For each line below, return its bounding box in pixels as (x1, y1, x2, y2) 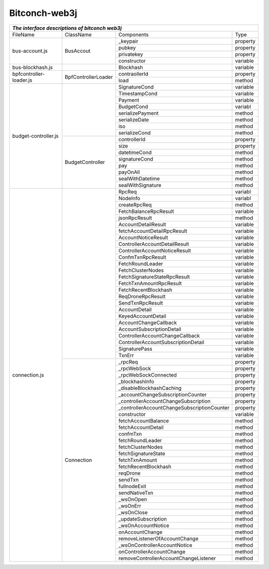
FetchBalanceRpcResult (118, 207, 174, 214)
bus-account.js (12, 47, 48, 54)
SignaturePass (118, 345, 152, 352)
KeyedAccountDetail (118, 312, 166, 319)
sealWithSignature (118, 182, 161, 189)
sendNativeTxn (118, 489, 154, 496)
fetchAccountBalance (118, 417, 169, 424)
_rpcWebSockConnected (118, 372, 177, 379)
